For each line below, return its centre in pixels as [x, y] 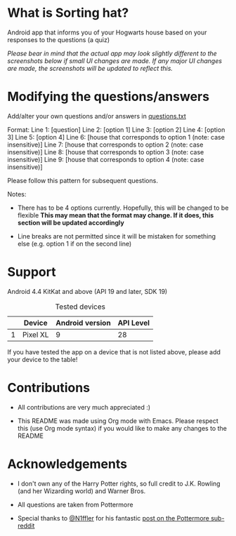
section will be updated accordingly [71, 222]
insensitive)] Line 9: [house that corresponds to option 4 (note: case [106, 159]
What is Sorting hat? [68, 13]
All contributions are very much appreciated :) [84, 407]
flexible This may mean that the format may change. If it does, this [116, 215]
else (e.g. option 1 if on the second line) [74, 243]
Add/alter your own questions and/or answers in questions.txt [97, 116]
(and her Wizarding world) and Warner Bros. [81, 491]
